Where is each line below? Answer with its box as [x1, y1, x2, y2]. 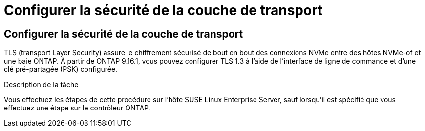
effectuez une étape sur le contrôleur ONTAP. [4, 104, 150, 112]
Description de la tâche [4, 80, 79, 89]
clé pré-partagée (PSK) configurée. [4, 65, 118, 74]
